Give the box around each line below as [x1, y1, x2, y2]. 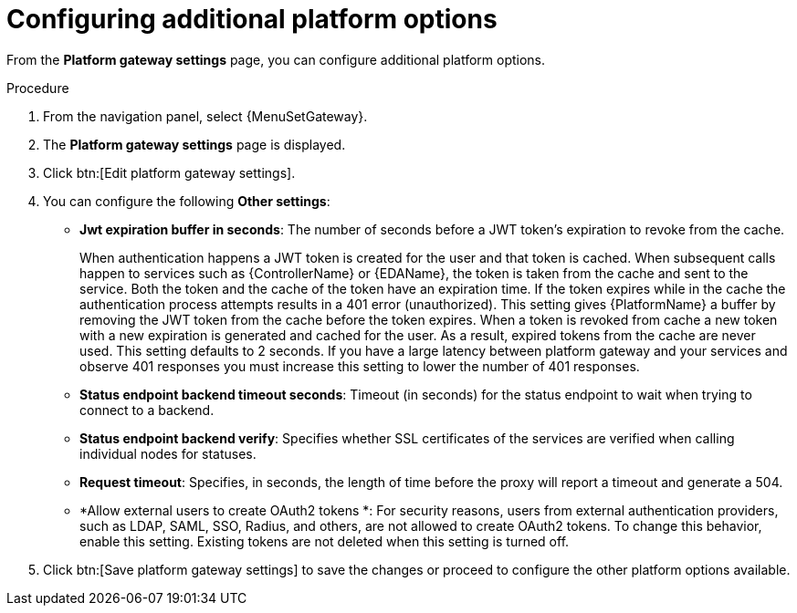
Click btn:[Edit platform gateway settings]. [43, 164, 296, 181]
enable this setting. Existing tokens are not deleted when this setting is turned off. [79, 533, 570, 549]
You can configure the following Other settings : [43, 192, 330, 209]
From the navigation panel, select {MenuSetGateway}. [43, 108, 368, 124]
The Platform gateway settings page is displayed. [43, 136, 346, 152]
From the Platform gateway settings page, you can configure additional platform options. [6, 51, 546, 68]
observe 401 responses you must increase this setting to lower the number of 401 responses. [79, 358, 640, 374]
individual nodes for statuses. [79, 445, 257, 462]
